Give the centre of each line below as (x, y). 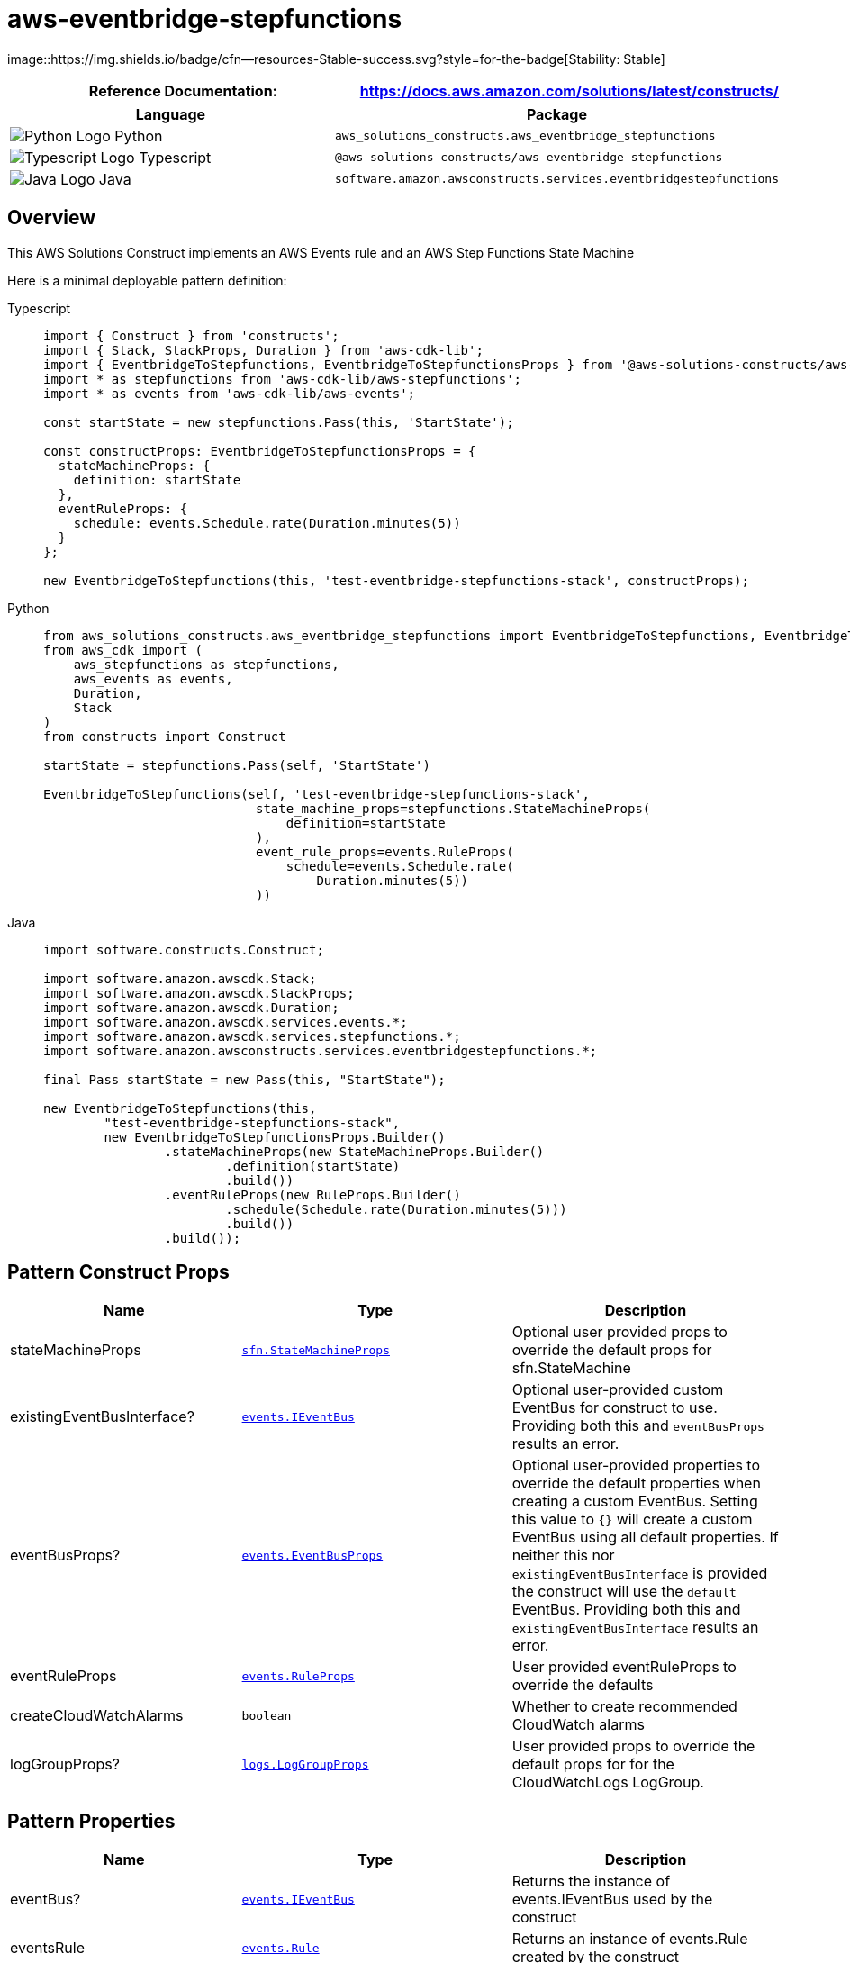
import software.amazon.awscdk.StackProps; (199, 993)
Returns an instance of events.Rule (630, 1939)
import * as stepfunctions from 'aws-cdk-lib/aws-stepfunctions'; (283, 379)
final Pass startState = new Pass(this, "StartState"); (244, 1079)
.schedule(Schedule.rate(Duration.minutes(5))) (396, 1209)
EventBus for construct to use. (615, 1408)
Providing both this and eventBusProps (638, 1426)
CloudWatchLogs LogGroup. (608, 1782)
